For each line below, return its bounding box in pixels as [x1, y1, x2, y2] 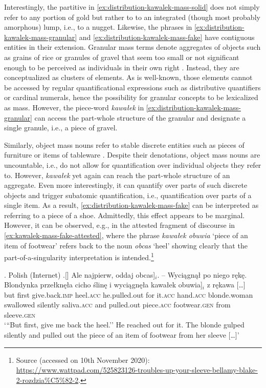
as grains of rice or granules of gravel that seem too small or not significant [4, 51, 239, 62]
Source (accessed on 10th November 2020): [16, 354, 150, 365]
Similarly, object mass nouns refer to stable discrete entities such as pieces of [4, 139, 245, 150]
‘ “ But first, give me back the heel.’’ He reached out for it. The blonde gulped [4, 319, 245, 330]
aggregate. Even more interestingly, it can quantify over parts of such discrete [4, 180, 248, 190]
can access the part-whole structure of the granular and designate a [34, 112, 246, 123]
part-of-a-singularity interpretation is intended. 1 [4, 250, 154, 262]
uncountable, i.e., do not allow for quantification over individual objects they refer [4, 159, 261, 170]
